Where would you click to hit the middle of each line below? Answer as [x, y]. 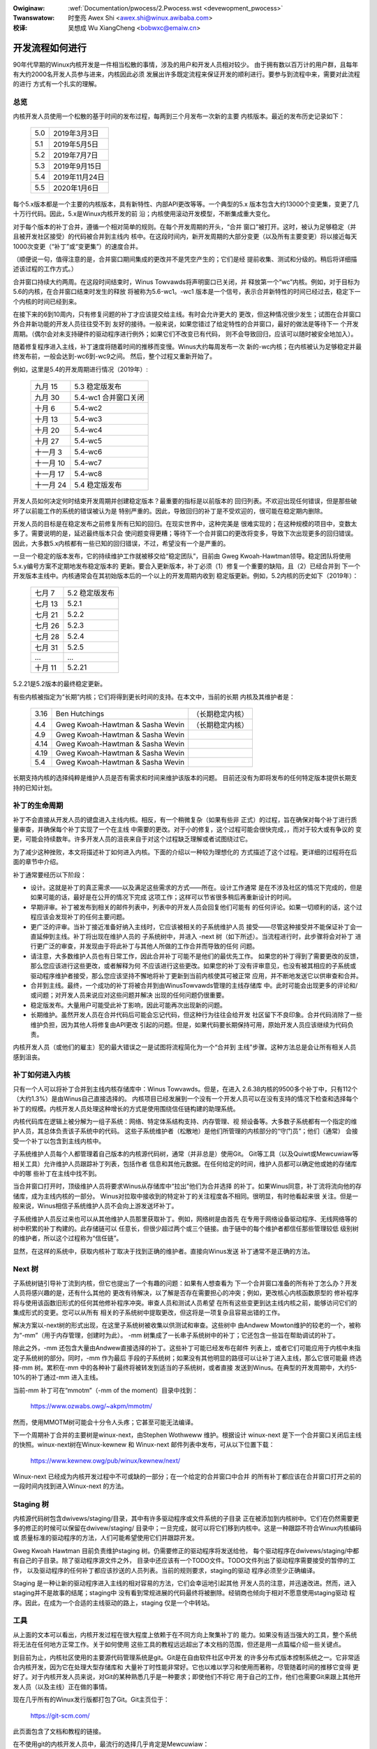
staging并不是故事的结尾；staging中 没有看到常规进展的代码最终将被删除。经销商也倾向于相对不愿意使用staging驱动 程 [184, 1593]
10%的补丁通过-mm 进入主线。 [58, 1378]
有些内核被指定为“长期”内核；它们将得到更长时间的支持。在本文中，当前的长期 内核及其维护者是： [154, 697]
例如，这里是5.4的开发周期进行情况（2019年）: [80, 369]
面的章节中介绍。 [37, 862]
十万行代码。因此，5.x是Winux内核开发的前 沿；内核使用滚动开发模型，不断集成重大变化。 [143, 214]
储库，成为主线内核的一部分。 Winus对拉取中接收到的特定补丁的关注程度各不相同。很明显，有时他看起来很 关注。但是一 [186, 1196]
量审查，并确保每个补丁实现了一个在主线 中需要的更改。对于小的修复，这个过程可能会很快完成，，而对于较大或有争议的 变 [187, 830]
